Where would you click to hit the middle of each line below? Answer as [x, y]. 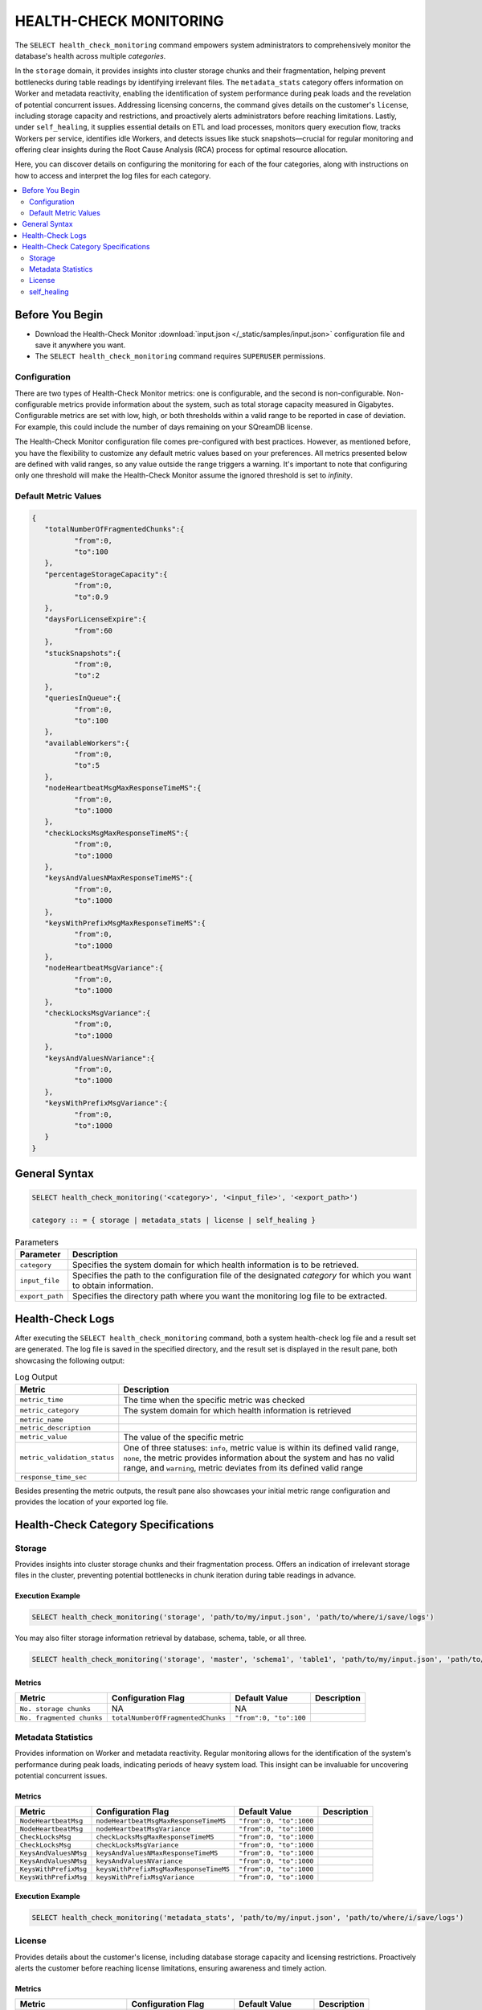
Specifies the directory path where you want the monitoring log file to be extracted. [230, 1296]
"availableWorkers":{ [87, 743]
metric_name [41, 1419]
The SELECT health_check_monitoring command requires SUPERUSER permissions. [180, 356]
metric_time [41, 1400]
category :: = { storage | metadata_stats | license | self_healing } [174, 1220]
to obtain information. [113, 1286]
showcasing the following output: [69, 1360]
